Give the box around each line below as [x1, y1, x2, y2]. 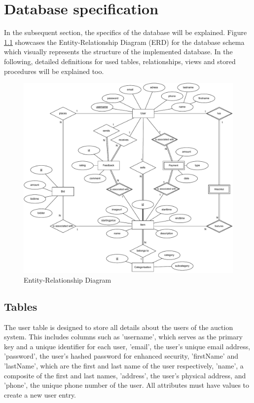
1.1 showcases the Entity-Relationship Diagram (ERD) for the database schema [4, 37, 245, 47]
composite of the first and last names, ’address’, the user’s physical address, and [4, 370, 246, 380]
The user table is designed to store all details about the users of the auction [4, 322, 233, 332]
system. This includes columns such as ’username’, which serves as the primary [4, 331, 243, 342]
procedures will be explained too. [4, 66, 104, 76]
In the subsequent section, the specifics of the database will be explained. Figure [4, 27, 247, 37]
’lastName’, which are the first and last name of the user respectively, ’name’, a [4, 360, 244, 370]
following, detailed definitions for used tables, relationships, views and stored [4, 56, 236, 66]
